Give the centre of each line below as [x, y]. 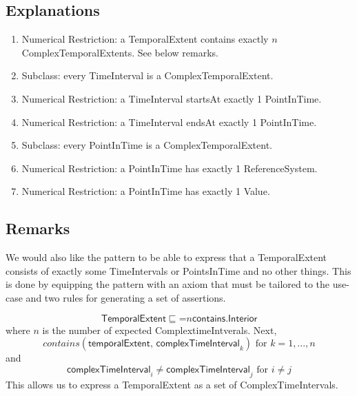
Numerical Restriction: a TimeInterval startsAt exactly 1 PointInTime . [172, 98]
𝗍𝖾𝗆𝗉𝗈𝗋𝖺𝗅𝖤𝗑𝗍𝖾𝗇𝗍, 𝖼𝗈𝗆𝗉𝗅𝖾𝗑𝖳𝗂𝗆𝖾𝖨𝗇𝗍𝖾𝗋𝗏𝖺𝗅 [164, 344]
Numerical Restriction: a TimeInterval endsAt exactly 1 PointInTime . [169, 122]
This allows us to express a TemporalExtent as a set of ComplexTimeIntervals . [172, 384]
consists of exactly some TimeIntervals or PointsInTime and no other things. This [178, 270]
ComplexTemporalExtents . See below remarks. [120, 52]
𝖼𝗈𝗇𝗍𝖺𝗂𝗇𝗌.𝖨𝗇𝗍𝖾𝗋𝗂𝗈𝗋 [225, 319]
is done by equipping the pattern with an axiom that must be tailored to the [168, 284]
